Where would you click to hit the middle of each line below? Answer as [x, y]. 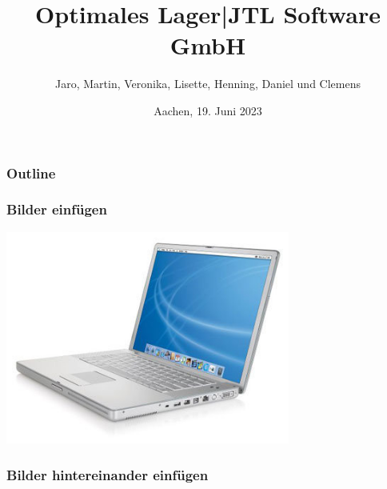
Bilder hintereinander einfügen [108, 474]
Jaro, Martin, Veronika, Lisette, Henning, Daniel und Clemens [207, 84]
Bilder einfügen [57, 209]
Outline [31, 172]
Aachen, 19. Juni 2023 [208, 110]
